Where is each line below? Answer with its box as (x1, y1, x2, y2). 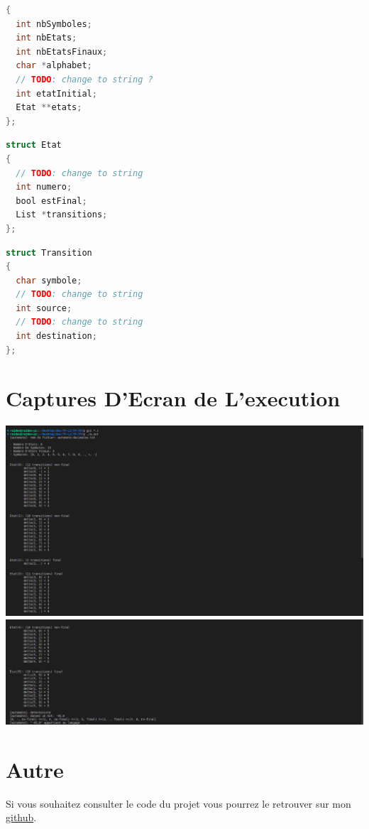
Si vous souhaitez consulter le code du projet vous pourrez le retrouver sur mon (6, 796, 351, 811)
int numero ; (16, 182, 72, 193)
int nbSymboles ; (16, 18, 92, 29)
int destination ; (16, 331, 97, 342)
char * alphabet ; (16, 60, 92, 71)
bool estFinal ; (16, 195, 87, 206)
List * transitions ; (16, 210, 108, 220)
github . (6, 810, 37, 825)
